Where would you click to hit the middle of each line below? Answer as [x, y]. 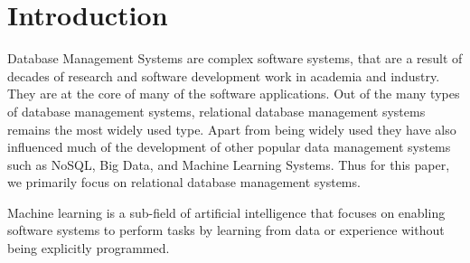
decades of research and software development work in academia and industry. [224, 75]
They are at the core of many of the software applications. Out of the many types [234, 94]
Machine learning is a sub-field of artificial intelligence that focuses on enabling [226, 212]
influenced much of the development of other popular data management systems [229, 147]
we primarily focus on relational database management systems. [184, 182]
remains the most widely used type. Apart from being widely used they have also [232, 129]
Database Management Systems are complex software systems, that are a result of [235, 58]
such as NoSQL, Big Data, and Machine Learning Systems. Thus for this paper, [229, 164]
